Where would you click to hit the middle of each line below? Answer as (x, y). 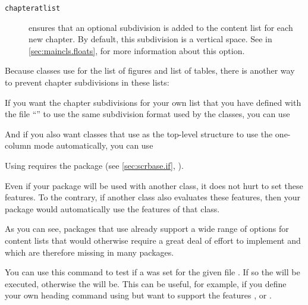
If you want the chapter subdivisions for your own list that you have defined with (153, 102)
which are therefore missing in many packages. (89, 252)
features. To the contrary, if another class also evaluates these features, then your (153, 197)
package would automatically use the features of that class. (112, 208)
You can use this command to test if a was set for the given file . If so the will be (153, 272)
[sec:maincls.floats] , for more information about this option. (137, 50)
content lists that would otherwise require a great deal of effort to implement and (153, 240)
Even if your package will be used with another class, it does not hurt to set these (154, 185)
